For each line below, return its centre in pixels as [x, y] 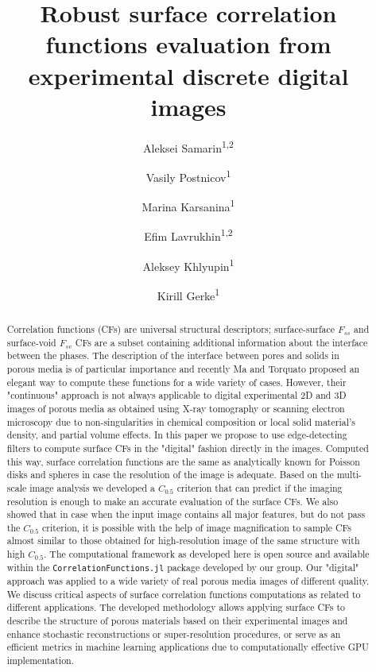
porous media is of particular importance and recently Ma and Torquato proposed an [183, 368]
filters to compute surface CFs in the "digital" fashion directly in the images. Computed [188, 448]
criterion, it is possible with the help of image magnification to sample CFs [197, 527]
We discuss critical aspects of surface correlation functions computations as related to [184, 594]
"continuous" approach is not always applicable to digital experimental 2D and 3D [176, 395]
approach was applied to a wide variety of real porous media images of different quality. [188, 580]
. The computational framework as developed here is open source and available [207, 554]
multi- [349, 475]
